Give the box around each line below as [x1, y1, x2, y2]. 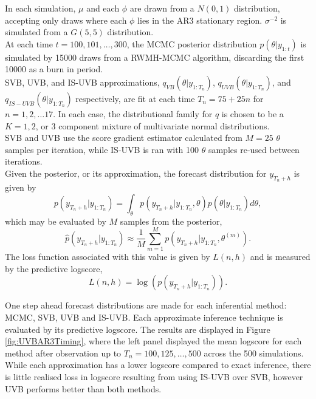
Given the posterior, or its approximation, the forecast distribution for [5, 166, 267, 179]
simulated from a [5, 26, 68, 38]
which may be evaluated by [5, 214, 106, 227]
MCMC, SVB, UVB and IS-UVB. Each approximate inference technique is [5, 311, 283, 324]
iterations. [5, 155, 43, 168]
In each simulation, [5, 2, 76, 14]
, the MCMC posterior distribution [126, 37, 257, 50]
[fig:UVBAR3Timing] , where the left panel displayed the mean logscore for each [5, 335, 302, 347]
